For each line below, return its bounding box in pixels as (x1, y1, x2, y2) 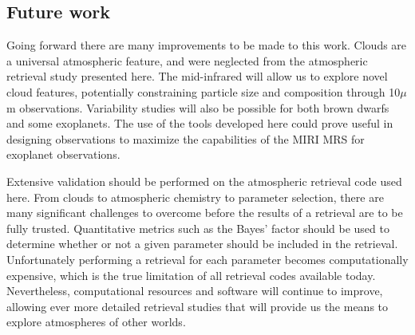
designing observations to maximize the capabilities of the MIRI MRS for (6, 130, 365, 147)
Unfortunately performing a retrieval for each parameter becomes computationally (6, 250, 409, 267)
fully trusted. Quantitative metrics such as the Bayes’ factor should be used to (6, 219, 389, 236)
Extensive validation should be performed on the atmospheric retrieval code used (6, 172, 402, 189)
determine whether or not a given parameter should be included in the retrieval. (6, 235, 398, 252)
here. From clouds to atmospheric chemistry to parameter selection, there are (6, 188, 384, 205)
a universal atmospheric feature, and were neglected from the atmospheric (6, 52, 368, 69)
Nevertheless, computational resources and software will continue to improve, (6, 282, 383, 299)
